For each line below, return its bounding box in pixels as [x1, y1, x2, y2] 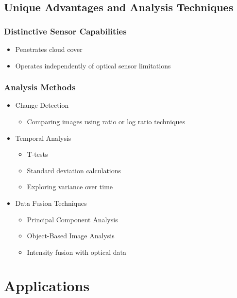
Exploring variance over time [27, 182, 113, 192]
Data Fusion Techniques [15, 198, 87, 208]
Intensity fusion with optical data [27, 247, 126, 257]
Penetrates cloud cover [15, 44, 83, 54]
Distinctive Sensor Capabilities [4, 25, 127, 37]
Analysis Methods [4, 81, 76, 93]
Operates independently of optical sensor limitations [15, 60, 171, 70]
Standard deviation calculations [27, 165, 121, 175]
